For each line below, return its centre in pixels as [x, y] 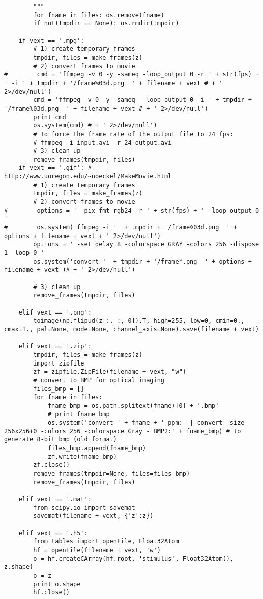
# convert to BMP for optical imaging [99, 380]
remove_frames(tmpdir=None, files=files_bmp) [112, 474]
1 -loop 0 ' [24, 253]
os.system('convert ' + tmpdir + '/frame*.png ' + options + [142, 261]
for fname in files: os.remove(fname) [99, 15]
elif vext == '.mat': [55, 499]
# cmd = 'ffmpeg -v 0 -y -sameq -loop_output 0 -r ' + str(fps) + [132, 75]
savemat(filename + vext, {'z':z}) [93, 516]
